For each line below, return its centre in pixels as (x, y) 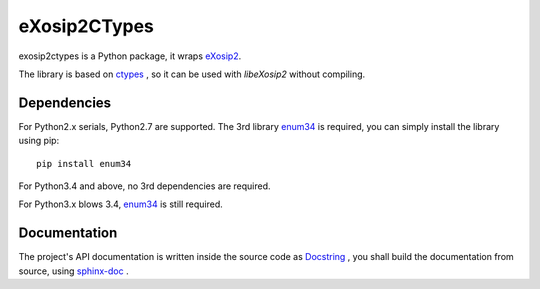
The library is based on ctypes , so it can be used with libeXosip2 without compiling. (192, 74)
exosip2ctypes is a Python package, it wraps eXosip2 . (130, 56)
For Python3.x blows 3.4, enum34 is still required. (121, 204)
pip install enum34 (84, 163)
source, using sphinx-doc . (73, 271)
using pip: (39, 141)
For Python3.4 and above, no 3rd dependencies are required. (144, 186)
